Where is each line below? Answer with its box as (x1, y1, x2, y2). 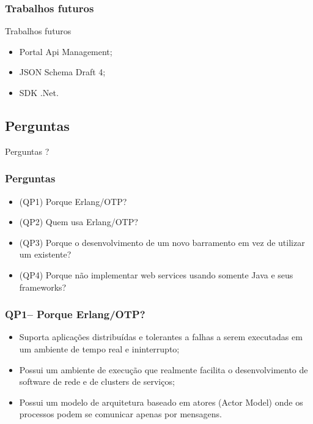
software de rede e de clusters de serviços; (19, 375, 175, 388)
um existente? (19, 248, 72, 261)
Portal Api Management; (19, 45, 112, 58)
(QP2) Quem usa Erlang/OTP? (19, 215, 138, 228)
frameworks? (19, 280, 67, 293)
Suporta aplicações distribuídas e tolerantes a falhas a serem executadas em (19, 330, 303, 343)
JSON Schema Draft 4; (19, 65, 106, 78)
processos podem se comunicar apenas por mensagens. (19, 407, 222, 420)
